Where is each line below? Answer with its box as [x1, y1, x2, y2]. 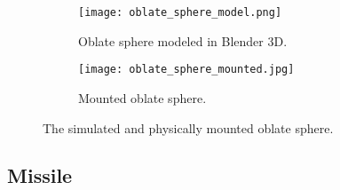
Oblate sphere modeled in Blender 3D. [78, 31, 288, 50]
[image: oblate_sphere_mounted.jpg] [78, 63, 295, 76]
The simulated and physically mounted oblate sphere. [43, 118, 334, 137]
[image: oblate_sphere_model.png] [78, 6, 282, 19]
